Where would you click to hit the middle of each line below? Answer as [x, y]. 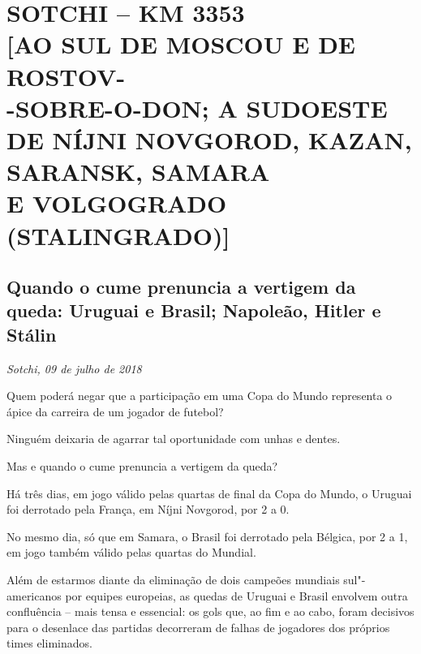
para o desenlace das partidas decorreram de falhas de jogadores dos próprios [198, 627]
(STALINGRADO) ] [118, 235]
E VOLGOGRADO [117, 203]
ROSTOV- [66, 76]
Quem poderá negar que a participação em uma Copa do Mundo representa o [200, 396]
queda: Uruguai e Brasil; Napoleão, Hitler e [194, 310]
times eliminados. [49, 643]
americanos [34, 595]
